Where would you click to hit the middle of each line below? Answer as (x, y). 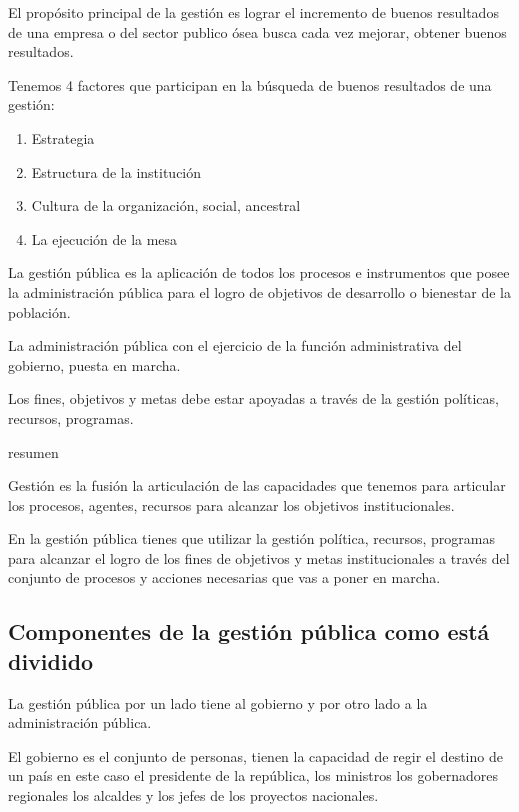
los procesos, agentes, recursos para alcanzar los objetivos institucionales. (231, 504)
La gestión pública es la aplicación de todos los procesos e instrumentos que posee (259, 272)
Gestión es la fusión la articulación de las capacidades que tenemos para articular (257, 485)
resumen (33, 451)
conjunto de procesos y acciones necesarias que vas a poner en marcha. (224, 577)
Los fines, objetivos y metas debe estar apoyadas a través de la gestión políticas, (253, 398)
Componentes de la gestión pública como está (249, 631)
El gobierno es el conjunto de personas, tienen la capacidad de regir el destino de (255, 755)
